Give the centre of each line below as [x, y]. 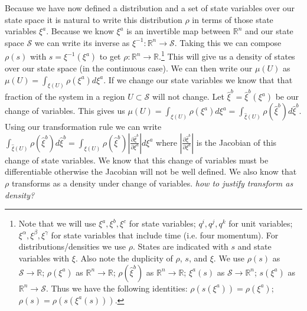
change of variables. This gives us [65, 111]
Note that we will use [57, 223]
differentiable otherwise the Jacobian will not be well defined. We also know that [151, 171]
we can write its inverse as [82, 42]
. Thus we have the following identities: [117, 288]
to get [110, 56]
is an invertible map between [179, 31]
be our [287, 96]
